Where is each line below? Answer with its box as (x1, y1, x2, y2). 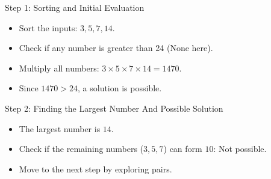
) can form (163, 142, 202, 155)
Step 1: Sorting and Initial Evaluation (5, 1, 145, 13)
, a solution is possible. (78, 82, 162, 94)
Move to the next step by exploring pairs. (19, 162, 172, 175)
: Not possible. (213, 142, 267, 155)
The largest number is (19, 122, 101, 135)
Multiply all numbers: (19, 61, 99, 74)
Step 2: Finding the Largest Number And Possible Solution (5, 102, 223, 114)
